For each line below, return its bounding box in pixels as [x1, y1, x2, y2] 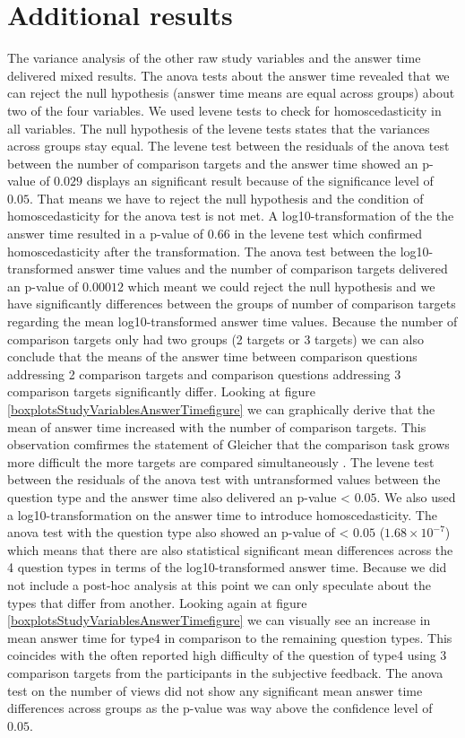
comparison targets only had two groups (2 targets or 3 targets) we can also [7, 329, 424, 348]
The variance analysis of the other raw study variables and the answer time [7, 48, 421, 67]
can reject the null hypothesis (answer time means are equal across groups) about [7, 83, 455, 102]
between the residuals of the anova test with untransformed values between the [7, 470, 441, 489]
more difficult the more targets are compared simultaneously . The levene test [7, 452, 435, 471]
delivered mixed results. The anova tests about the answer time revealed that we [7, 65, 450, 84]
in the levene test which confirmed [234, 224, 423, 243]
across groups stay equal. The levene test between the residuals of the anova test [7, 136, 450, 155]
